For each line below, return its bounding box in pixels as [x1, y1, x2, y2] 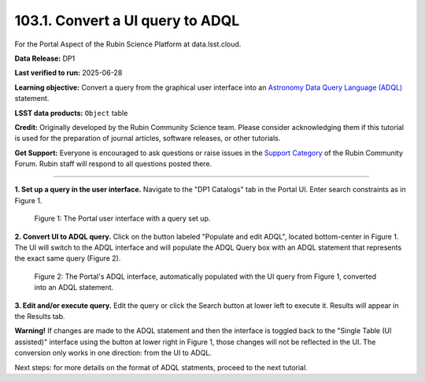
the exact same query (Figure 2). [14, 254, 121, 263]
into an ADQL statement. [34, 283, 114, 292]
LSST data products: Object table [14, 108, 128, 117]
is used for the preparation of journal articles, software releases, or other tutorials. [14, 134, 281, 143]
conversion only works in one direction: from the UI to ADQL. [14, 348, 213, 358]
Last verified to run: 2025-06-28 [14, 68, 123, 78]
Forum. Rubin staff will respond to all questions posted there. [14, 159, 213, 169]
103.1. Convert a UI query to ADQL [14, 12, 240, 29]
